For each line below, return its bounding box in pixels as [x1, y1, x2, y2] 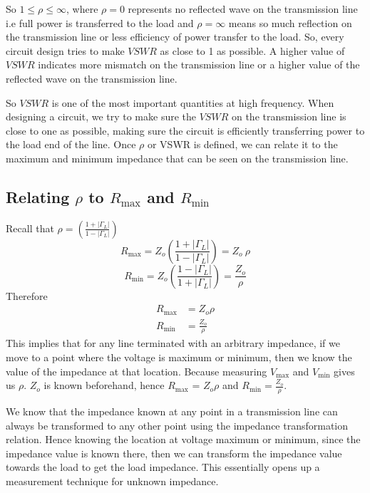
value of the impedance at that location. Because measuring [6, 363, 267, 378]
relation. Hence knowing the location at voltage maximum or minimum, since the [6, 432, 361, 447]
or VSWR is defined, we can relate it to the [147, 137, 338, 152]
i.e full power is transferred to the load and [6, 15, 194, 30]
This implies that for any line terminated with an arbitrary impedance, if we [6, 336, 340, 351]
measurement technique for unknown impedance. [6, 473, 219, 488]
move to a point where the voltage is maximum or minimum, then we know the [6, 349, 352, 364]
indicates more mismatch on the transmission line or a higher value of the [38, 57, 360, 72]
